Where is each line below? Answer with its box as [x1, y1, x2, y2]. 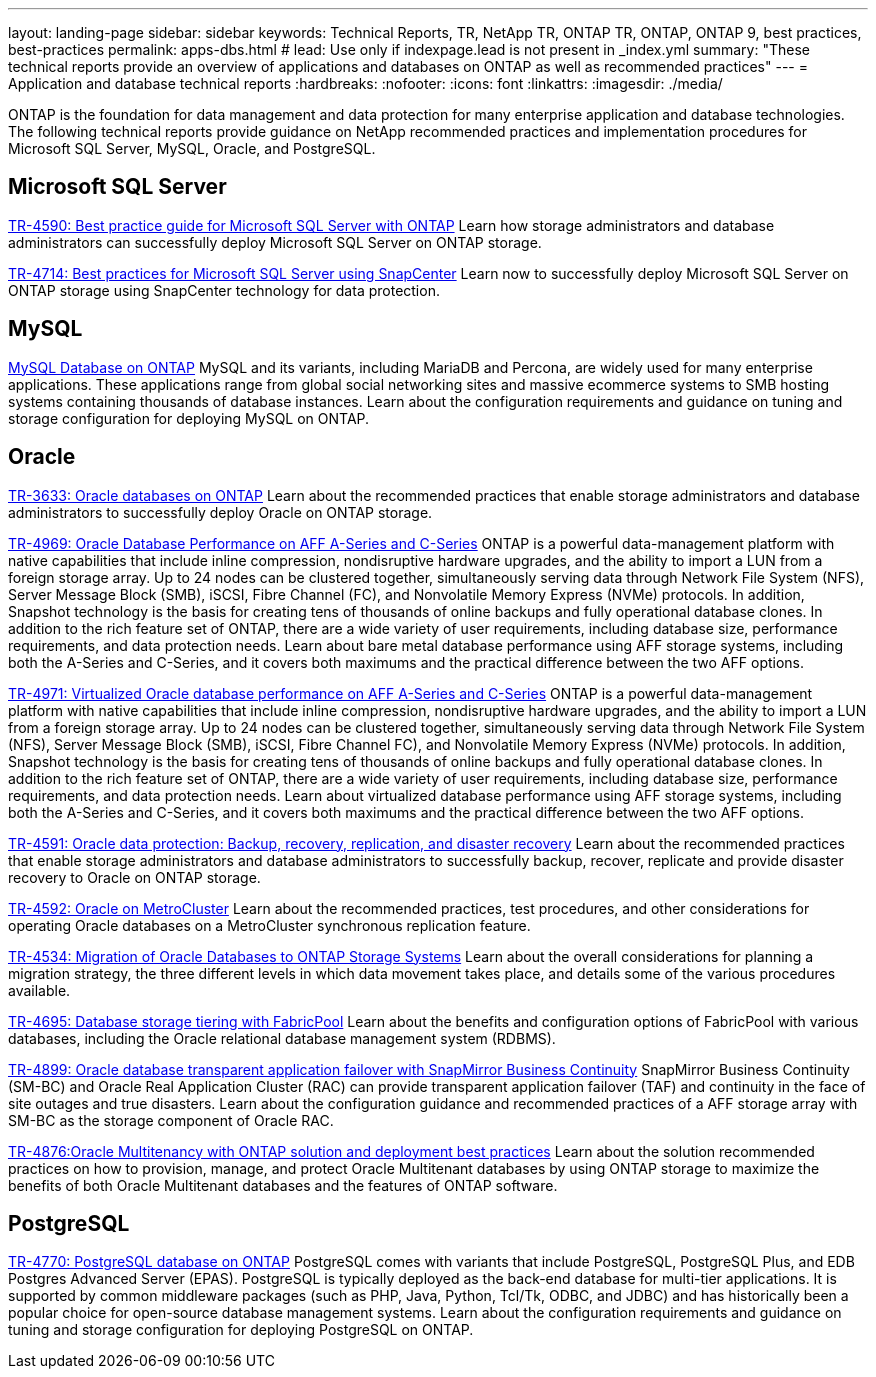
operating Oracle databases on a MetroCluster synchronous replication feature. [8, 916, 531, 934]
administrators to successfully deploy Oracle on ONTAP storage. [8, 503, 433, 521]
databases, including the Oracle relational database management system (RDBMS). [8, 1029, 556, 1047]
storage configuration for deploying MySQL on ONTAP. [8, 409, 370, 427]
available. [8, 981, 71, 999]
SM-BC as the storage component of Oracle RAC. [8, 1111, 334, 1129]
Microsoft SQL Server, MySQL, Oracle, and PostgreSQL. [8, 140, 376, 157]
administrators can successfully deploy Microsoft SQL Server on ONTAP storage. [8, 233, 542, 251]
